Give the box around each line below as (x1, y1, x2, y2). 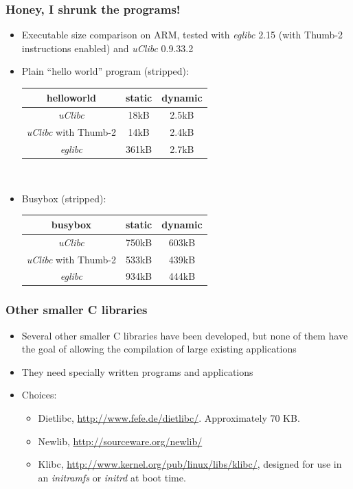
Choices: (21, 387, 57, 402)
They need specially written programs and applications (21, 364, 253, 379)
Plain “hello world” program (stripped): (21, 64, 189, 78)
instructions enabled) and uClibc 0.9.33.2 (21, 40, 194, 55)
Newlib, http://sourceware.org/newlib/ (38, 433, 203, 448)
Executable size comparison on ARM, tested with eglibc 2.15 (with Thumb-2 (21, 27, 343, 42)
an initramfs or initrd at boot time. (38, 470, 186, 484)
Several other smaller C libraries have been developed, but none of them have (21, 328, 348, 342)
